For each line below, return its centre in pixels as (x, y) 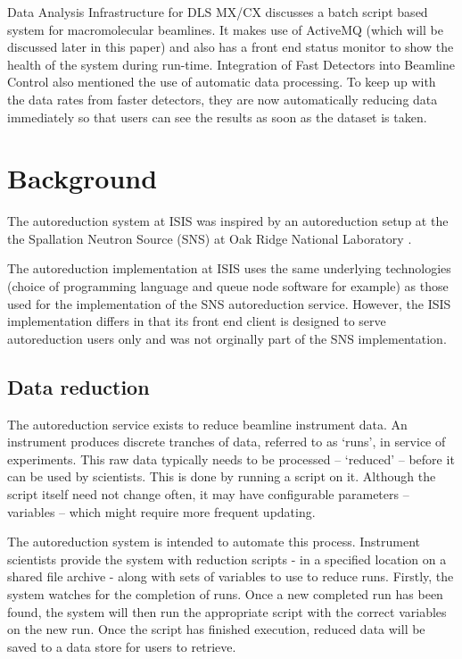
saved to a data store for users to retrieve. (122, 646)
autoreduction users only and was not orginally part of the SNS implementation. (227, 338)
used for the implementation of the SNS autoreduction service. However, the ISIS (229, 303)
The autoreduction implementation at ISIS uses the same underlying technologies (229, 268)
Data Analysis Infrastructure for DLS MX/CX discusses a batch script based (218, 12)
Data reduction (78, 386)
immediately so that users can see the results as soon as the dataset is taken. (217, 117)
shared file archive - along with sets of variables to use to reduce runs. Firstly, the (231, 576)
